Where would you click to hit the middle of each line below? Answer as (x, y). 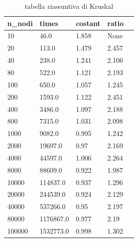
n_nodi (20, 23)
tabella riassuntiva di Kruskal (69, 6)
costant (88, 23)
